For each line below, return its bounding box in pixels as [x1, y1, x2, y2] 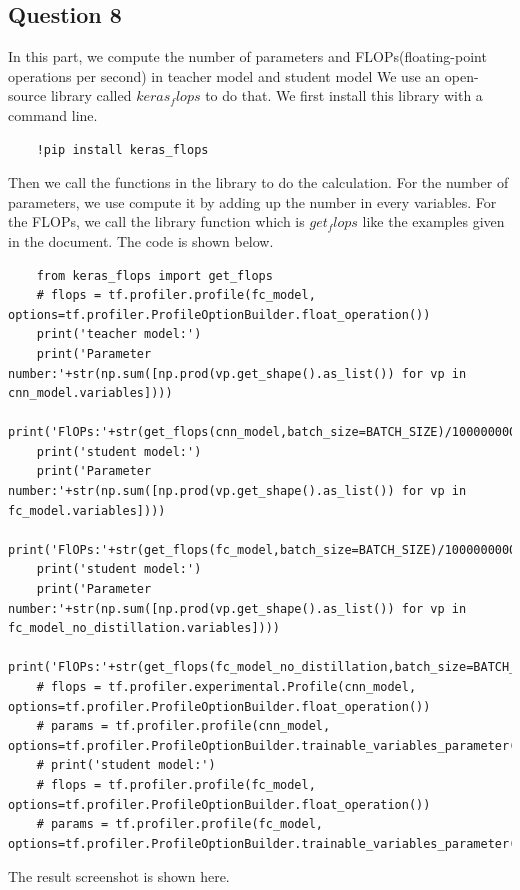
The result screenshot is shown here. [8, 866, 230, 887]
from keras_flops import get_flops [36, 268, 273, 283]
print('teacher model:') [36, 327, 202, 342]
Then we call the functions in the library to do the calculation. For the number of [8, 172, 509, 193]
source [8, 85, 47, 106]
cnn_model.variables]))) [8, 386, 173, 401]
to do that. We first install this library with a [205, 85, 483, 106]
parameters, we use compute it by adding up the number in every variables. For [8, 191, 497, 212]
